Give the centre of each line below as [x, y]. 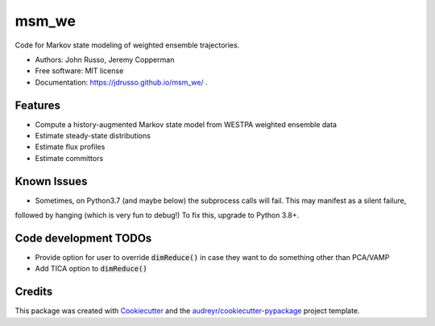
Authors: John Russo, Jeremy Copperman [105, 60]
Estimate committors [69, 158]
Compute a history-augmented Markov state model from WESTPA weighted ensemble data [186, 124]
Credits [34, 292]
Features [37, 105]
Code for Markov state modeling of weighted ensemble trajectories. [127, 45]
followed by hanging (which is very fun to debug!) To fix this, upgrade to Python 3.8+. [157, 215]
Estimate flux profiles [70, 147]
